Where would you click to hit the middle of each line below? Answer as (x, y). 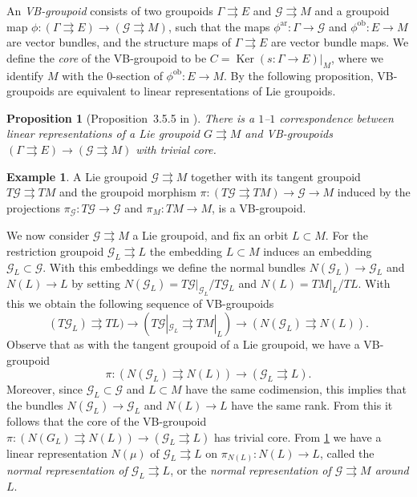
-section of (138, 75)
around (392, 470)
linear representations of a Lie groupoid (103, 133)
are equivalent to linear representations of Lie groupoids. (197, 91)
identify (25, 75)
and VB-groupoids (289, 133)
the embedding (186, 251)
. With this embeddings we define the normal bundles (174, 267)
